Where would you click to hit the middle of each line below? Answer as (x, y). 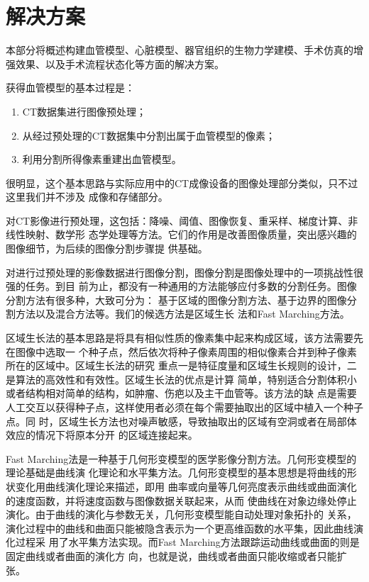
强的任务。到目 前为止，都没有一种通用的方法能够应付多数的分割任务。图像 (181, 286)
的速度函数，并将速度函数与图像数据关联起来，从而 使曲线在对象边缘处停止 (181, 500)
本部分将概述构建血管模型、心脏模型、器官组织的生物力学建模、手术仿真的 (180, 50)
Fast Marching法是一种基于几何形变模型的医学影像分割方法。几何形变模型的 (181, 458)
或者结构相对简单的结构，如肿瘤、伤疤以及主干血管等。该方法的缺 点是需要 (181, 393)
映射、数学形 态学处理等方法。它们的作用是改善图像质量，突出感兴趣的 (191, 234)
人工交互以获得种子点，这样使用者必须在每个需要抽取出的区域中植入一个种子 (184, 407)
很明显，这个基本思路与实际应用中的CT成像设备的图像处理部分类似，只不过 (182, 183)
